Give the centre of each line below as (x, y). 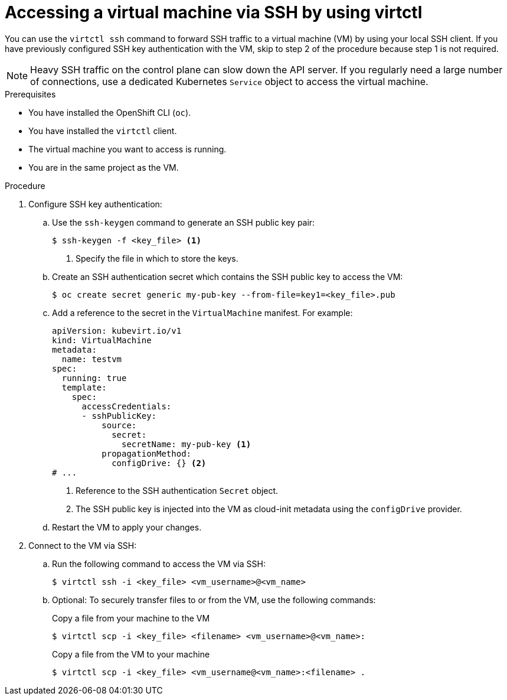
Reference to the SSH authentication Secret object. (177, 490)
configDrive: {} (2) (159, 463)
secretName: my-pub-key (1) (187, 444)
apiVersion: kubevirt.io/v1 (117, 331)
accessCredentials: (127, 406)
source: (119, 425)
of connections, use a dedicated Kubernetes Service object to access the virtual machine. (229, 81)
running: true (94, 378)
